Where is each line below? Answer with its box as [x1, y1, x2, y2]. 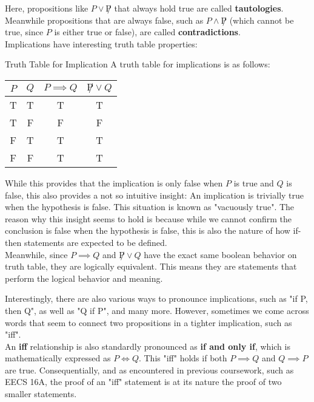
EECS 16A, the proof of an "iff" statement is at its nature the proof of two [5, 375, 282, 388]
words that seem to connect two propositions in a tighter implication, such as [5, 316, 292, 329]
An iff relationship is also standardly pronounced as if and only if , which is [5, 339, 290, 352]
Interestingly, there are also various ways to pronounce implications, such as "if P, [5, 292, 308, 305]
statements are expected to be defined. [24, 236, 167, 248]
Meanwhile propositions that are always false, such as [5, 13, 204, 26]
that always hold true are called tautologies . [114, 2, 284, 14]
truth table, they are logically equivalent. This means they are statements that [5, 260, 297, 273]
